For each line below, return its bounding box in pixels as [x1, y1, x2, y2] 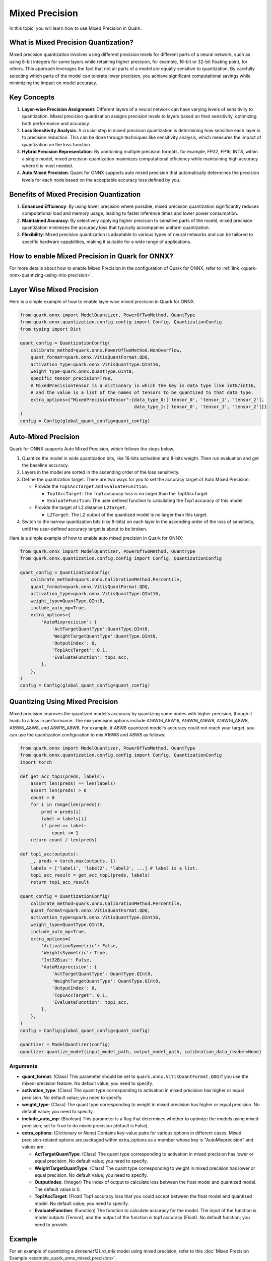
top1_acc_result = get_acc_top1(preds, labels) [30, 873, 151, 878]
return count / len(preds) [30, 837, 98, 843]
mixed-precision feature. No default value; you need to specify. [22, 1080, 154, 1086]
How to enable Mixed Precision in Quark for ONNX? [9, 252, 174, 260]
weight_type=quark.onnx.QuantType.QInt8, [30, 369, 134, 374]
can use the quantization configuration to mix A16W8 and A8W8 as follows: [9, 732, 166, 737]
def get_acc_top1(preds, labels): [20, 773, 105, 779]
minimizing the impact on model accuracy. [9, 80, 98, 86]
